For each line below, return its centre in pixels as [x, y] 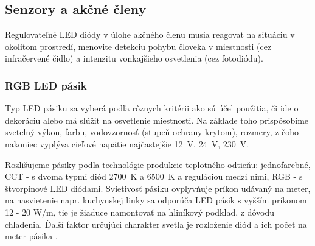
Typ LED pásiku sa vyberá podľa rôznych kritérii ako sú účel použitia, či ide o [152, 108]
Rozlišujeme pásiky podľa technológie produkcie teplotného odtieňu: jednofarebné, [158, 164]
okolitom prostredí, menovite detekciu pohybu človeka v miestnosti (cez [138, 46]
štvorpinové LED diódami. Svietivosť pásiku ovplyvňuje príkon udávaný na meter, [158, 188]
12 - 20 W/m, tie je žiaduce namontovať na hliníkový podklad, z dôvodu [140, 212]
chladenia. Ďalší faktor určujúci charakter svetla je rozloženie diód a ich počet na [156, 224]
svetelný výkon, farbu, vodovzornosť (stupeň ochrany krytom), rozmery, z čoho [152, 132]
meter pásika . [31, 236]
